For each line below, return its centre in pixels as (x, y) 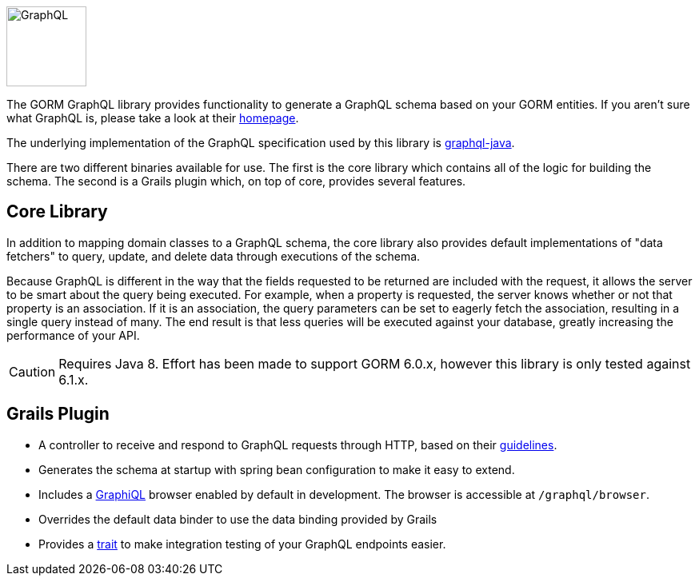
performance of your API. (73, 335)
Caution (32, 371)
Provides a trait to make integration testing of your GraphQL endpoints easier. (242, 544)
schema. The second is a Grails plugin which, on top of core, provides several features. (236, 181)
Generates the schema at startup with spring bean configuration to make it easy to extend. (277, 469)
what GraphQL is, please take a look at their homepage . (153, 118)
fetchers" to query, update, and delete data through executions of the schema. (214, 256)
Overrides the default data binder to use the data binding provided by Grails (238, 519)
